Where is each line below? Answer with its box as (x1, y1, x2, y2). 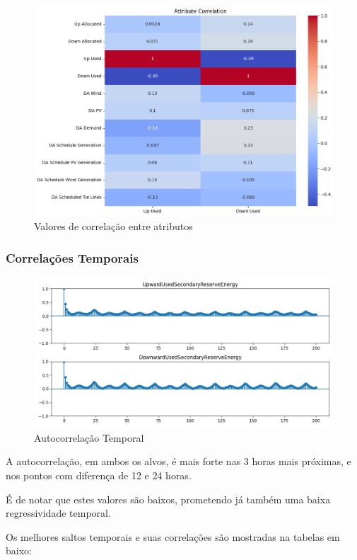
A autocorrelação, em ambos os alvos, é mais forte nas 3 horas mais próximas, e (6, 454, 351, 469)
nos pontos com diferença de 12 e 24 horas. (6, 467, 192, 482)
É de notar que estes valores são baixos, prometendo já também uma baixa (6, 491, 331, 506)
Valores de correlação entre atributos (34, 219, 193, 234)
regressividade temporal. (6, 505, 111, 520)
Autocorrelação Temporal (34, 430, 144, 445)
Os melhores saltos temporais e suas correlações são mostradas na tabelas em (6, 529, 340, 544)
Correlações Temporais (6, 248, 139, 266)
